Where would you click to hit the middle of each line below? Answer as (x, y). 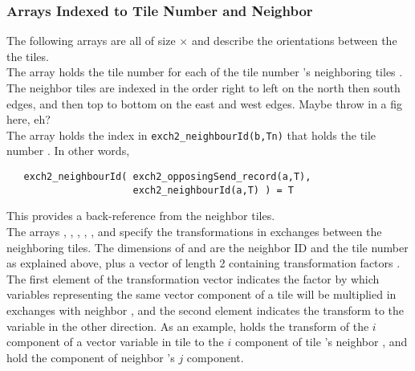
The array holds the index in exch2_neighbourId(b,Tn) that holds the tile (191, 135)
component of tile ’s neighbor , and (321, 342)
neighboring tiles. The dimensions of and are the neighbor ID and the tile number (207, 247)
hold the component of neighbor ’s (91, 357)
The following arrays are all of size (91, 41)
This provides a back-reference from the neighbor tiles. (141, 216)
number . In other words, (68, 151)
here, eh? (28, 119)
